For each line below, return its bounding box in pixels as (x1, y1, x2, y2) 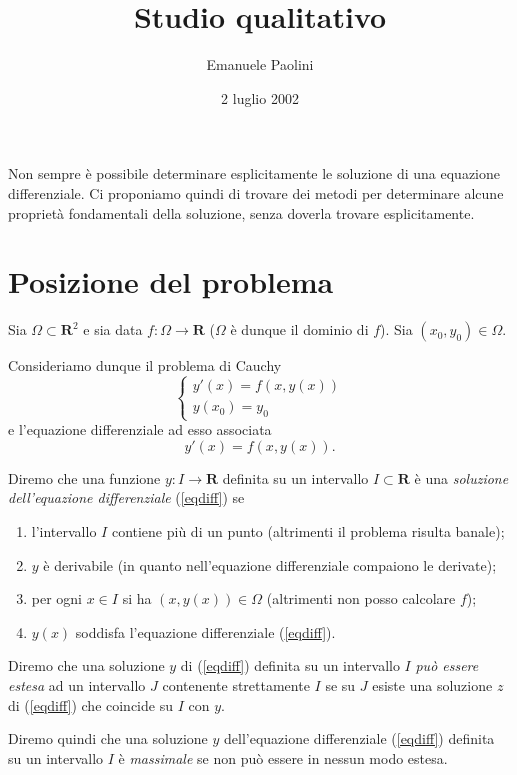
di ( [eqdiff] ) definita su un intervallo (180, 655, 400, 676)
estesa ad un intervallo (8, 674, 146, 695)
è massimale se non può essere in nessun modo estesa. (118, 747, 448, 768)
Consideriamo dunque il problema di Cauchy (8, 355, 282, 376)
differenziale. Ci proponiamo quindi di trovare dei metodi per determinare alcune (8, 182, 504, 203)
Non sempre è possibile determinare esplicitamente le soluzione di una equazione (8, 163, 501, 184)
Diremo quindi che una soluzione (8, 728, 208, 749)
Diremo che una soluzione (8, 655, 165, 676)
